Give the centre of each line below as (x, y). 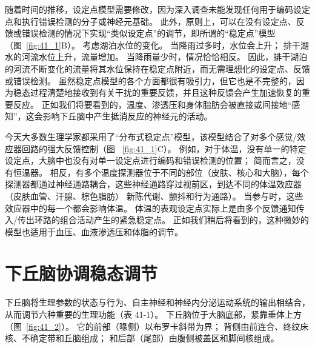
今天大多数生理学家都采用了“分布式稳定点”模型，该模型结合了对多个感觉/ (151, 136)
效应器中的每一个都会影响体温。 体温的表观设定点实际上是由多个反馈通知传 (155, 208)
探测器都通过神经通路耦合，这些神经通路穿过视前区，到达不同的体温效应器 (153, 184)
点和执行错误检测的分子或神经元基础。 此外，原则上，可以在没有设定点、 (151, 21)
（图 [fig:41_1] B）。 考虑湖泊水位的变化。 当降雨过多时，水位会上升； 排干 (153, 45)
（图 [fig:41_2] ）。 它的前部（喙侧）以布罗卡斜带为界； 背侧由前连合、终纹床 (157, 326)
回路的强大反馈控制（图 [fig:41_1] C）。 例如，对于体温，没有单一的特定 (164, 148)
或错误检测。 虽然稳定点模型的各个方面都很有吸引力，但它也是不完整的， (151, 80)
